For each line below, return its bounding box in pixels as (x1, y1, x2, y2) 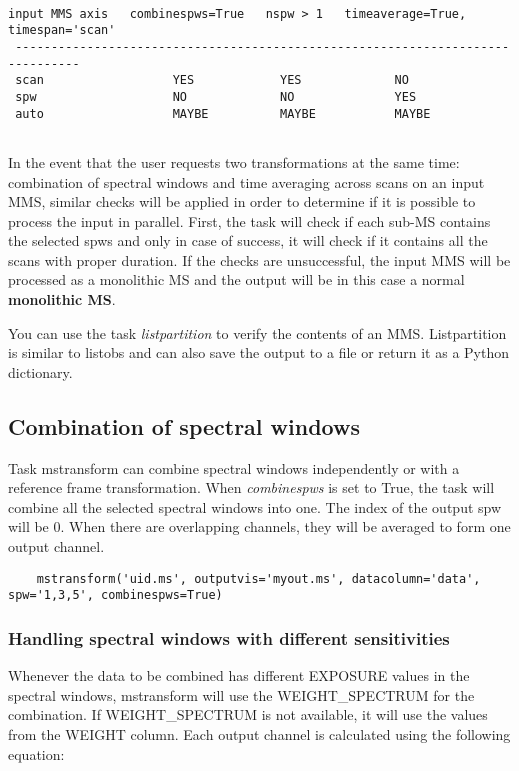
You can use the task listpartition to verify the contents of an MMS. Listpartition (8, 322, 507, 343)
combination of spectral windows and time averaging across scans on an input (8, 171, 485, 192)
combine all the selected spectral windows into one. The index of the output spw (8, 496, 502, 517)
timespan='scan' (8, 23, 116, 38)
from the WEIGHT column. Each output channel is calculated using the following (8, 723, 511, 744)
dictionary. (8, 361, 73, 382)
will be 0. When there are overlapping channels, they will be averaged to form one (8, 516, 511, 537)
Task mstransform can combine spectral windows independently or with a (8, 457, 460, 478)
